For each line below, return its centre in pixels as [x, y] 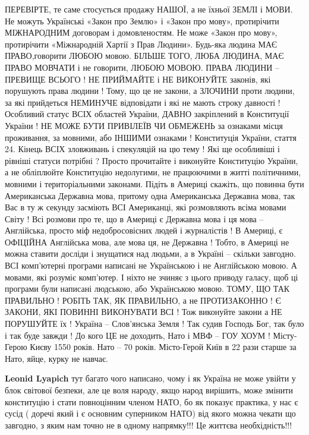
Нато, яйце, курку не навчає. [56, 358]
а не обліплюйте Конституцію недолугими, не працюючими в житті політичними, [153, 172]
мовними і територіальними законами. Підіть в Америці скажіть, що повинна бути [154, 183]
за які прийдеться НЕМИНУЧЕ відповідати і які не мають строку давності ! [143, 102]
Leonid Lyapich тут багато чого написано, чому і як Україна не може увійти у [150, 378]
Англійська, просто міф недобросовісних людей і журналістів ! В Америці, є [144, 230]
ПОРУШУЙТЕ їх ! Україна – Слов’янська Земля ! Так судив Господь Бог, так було [154, 324]
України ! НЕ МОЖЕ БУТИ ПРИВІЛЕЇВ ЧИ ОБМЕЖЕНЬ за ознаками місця [144, 125]
